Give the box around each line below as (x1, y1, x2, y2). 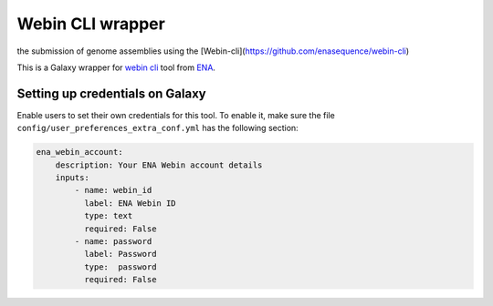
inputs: (55, 173, 90, 182)
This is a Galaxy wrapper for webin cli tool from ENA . (16, 62, 216, 73)
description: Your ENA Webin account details (55, 159, 263, 170)
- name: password (74, 236, 152, 246)
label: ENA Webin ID (83, 198, 177, 209)
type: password (83, 261, 157, 272)
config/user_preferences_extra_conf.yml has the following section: (16, 123, 299, 134)
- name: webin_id (74, 185, 152, 196)
